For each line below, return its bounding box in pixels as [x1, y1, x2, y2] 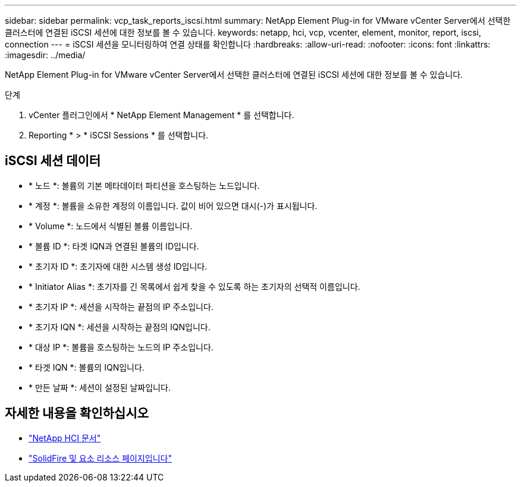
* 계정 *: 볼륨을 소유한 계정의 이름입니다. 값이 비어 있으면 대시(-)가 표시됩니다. [29, 200, 318, 211]
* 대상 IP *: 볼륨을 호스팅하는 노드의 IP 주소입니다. [29, 341, 214, 352]
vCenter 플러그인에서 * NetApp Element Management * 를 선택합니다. [29, 110, 294, 120]
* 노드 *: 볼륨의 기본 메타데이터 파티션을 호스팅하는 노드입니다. [29, 180, 260, 191]
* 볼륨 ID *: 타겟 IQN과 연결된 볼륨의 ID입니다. [29, 241, 199, 251]
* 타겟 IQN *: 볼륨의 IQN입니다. [29, 362, 145, 372]
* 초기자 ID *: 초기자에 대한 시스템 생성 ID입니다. [29, 261, 208, 271]
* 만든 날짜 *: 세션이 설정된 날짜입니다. [29, 382, 171, 393]
